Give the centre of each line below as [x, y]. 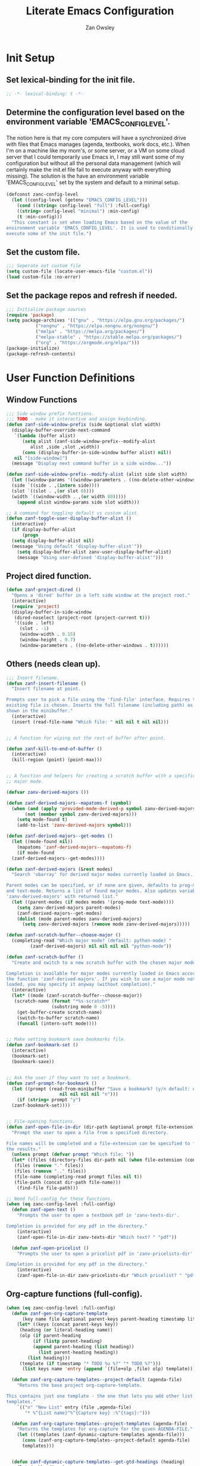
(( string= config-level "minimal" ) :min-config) [78, 211]
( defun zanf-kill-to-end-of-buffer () [54, 749]
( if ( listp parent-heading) [67, 1341]
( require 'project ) [36, 606]
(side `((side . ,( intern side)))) [56, 485]
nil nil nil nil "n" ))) [89, 1094]
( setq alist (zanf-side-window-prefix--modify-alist [89, 441]
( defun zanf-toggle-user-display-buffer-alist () [69, 518]
